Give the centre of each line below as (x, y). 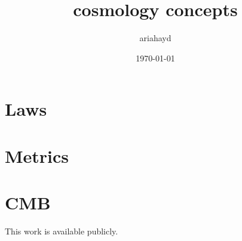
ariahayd (155, 38)
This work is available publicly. (62, 231)
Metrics (37, 155)
